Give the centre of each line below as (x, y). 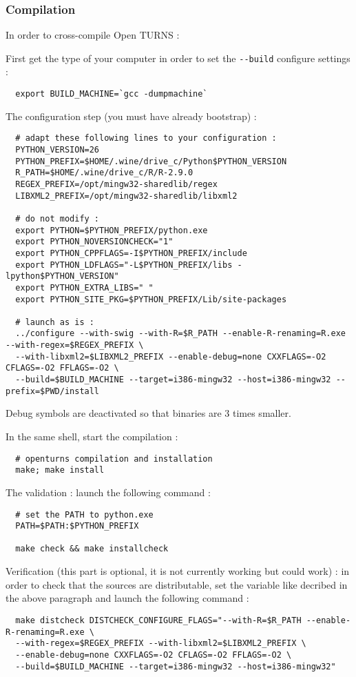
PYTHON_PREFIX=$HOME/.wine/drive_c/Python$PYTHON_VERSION (151, 161)
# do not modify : (57, 218)
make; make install (60, 470)
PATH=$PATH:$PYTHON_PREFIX (77, 526)
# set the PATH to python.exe (84, 514)
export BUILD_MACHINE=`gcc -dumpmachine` (112, 94)
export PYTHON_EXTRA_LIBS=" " (84, 287)
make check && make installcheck (92, 549)
